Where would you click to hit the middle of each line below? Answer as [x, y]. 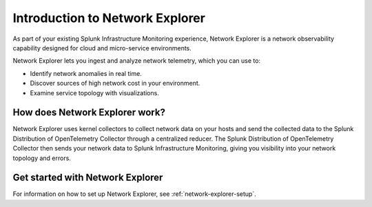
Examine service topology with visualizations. [95, 92]
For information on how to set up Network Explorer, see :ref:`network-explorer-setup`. [134, 194]
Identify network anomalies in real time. [86, 73]
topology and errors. [42, 158]
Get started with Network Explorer [88, 178]
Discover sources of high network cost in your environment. [115, 83]
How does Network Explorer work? [89, 113]
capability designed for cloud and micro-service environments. [102, 48]
